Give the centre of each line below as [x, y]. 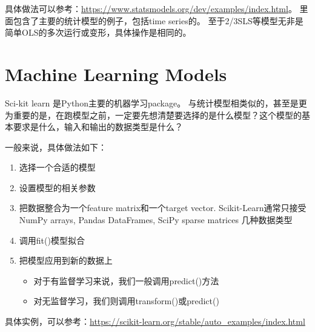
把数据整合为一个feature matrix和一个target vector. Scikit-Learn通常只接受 [163, 208]
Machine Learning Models [116, 73]
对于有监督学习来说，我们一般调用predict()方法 [126, 280]
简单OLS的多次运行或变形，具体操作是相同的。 [98, 32]
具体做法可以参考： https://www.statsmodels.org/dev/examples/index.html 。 [151, 8]
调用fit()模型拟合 [52, 240]
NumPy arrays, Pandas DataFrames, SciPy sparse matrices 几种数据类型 [156, 220]
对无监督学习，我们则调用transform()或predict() [126, 301]
